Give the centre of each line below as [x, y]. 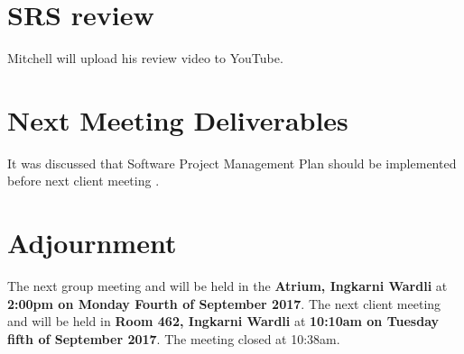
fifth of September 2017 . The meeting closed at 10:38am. [174, 338]
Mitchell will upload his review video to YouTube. [145, 58]
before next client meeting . [84, 181]
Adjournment [92, 243]
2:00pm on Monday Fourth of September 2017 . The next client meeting [224, 303]
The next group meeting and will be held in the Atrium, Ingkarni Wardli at [227, 286]
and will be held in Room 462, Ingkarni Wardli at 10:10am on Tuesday [223, 321]
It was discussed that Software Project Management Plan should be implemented [232, 163]
